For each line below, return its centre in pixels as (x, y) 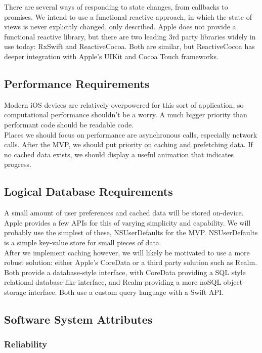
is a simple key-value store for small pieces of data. (83, 242)
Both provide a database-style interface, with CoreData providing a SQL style (125, 272)
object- (234, 282)
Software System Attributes (78, 319)
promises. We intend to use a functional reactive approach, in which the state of (128, 16)
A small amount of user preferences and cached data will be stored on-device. (124, 213)
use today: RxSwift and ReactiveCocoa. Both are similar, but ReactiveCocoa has (129, 46)
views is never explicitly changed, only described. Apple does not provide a (120, 27)
